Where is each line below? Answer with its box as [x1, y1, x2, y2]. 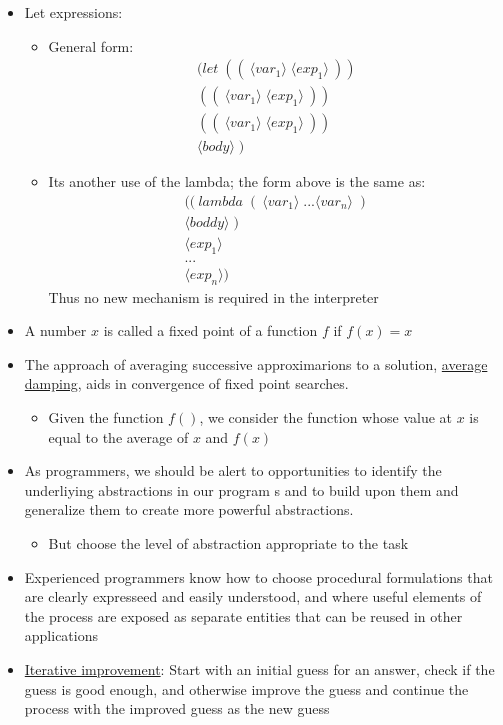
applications [24, 625, 99, 646]
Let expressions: [24, 2, 123, 22]
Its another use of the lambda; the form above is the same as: [48, 171, 426, 192]
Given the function [48, 407, 164, 428]
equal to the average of [48, 426, 189, 447]
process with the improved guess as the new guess [24, 698, 330, 719]
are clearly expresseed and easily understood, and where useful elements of [24, 586, 482, 607]
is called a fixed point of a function [103, 320, 318, 341]
